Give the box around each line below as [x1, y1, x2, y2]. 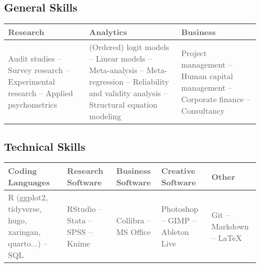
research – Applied [8, 87, 73, 99]
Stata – [67, 214, 92, 226]
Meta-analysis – [89, 64, 144, 76]
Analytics [89, 26, 127, 38]
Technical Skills [4, 138, 85, 154]
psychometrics [8, 99, 57, 111]
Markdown [211, 220, 249, 232]
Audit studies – [8, 53, 61, 65]
